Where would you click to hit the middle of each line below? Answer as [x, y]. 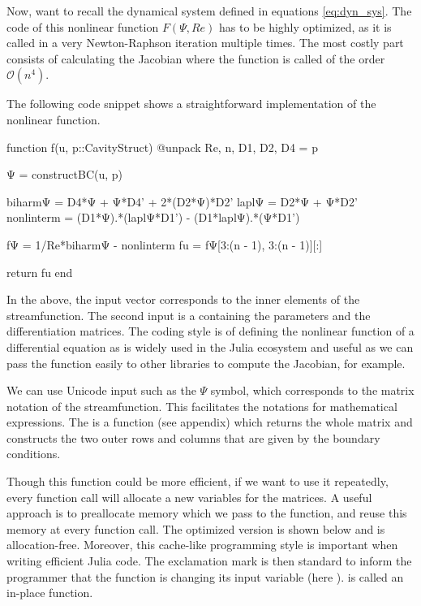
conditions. [34, 454]
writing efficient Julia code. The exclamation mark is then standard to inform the [209, 561]
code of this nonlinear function [83, 26]
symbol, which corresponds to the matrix [312, 390]
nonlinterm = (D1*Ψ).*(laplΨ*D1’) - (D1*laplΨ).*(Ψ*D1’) [153, 217]
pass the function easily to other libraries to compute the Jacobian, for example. [206, 363]
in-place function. [50, 593]
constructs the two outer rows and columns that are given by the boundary [193, 437]
